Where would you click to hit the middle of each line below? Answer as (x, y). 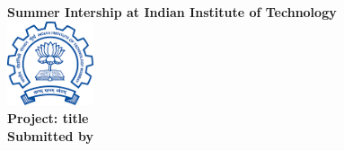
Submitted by (50, 135)
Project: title (48, 118)
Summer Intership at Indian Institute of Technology (172, 12)
